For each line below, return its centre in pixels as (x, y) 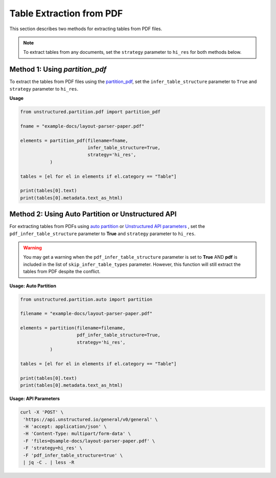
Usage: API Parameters (34, 399)
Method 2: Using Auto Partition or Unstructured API (93, 214)
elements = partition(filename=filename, (73, 328)
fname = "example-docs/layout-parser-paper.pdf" (82, 126)
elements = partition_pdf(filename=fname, (74, 140)
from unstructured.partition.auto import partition (86, 299)
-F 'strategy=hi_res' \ (53, 448)
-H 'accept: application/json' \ (65, 426)
